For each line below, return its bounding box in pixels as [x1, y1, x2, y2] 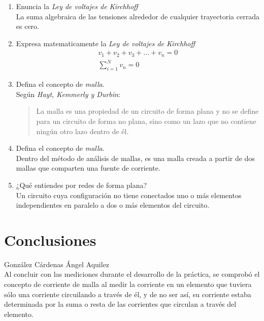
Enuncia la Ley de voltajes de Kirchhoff [16, 1, 138, 11]
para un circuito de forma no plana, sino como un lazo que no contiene [36, 115, 256, 126]
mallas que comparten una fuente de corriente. [16, 163, 160, 173]
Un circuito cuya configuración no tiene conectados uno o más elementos [16, 189, 242, 200]
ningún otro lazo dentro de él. [36, 125, 129, 136]
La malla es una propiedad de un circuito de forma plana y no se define [36, 106, 259, 116]
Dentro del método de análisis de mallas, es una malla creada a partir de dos [16, 152, 255, 163]
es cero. [16, 21, 40, 31]
